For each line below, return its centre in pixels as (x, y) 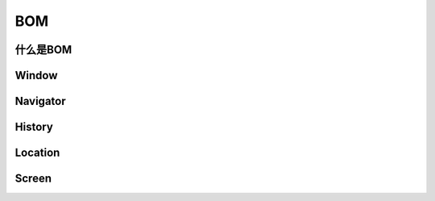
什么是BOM (43, 50)
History (34, 127)
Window (36, 75)
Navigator (40, 101)
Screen (33, 179)
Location (37, 153)
